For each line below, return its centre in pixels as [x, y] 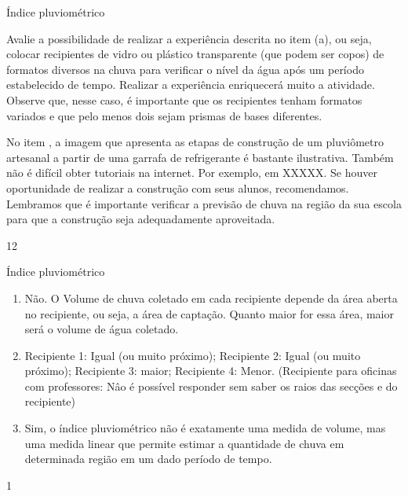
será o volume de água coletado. [102, 329]
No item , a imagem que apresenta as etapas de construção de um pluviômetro [195, 142]
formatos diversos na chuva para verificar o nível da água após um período [185, 69]
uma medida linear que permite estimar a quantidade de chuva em [184, 443]
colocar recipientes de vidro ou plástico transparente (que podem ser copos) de [195, 54]
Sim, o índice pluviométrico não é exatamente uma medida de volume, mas [205, 428]
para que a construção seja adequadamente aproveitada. [141, 219]
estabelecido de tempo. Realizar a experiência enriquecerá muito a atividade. [191, 85]
